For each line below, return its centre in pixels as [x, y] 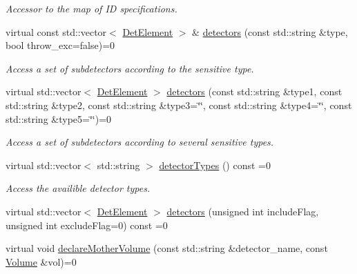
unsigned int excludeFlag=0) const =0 [87, 225]
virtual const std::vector [56, 31]
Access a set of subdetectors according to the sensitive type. [130, 68]
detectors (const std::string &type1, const [254, 91]
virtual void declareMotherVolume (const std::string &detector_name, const [167, 248]
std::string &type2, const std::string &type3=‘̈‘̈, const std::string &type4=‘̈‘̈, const [179, 105]
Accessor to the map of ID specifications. [91, 8]
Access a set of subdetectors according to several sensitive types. [140, 142]
